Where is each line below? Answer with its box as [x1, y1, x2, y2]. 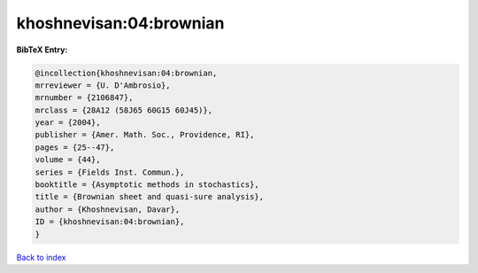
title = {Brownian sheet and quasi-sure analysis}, [35, 191, 265, 202]
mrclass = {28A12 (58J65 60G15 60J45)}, [35, 105, 212, 115]
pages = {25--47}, [35, 142, 115, 152]
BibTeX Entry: [16, 44, 68, 55]
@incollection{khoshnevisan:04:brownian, [35, 67, 218, 78]
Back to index [16, 252, 66, 262]
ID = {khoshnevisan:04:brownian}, [35, 217, 185, 227]
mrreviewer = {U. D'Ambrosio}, [35, 80, 172, 90]
